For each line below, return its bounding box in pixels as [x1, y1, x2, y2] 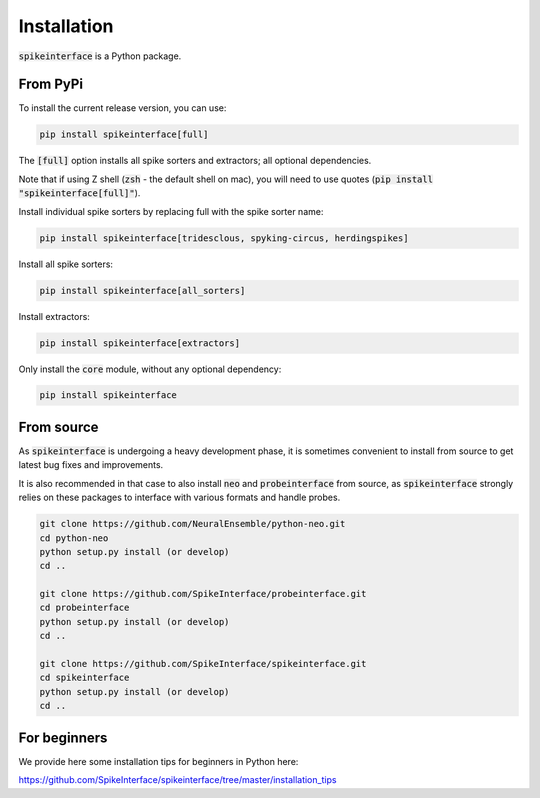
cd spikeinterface [39, 672, 130, 684]
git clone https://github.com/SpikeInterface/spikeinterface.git [39, 658, 367, 670]
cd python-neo [39, 532, 109, 544]
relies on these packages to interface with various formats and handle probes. [18, 491, 341, 504]
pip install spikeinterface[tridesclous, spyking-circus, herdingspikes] [39, 232, 409, 244]
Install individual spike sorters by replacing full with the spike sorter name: [18, 205, 324, 217]
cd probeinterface [39, 602, 130, 614]
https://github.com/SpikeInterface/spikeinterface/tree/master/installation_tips [18, 774, 337, 786]
